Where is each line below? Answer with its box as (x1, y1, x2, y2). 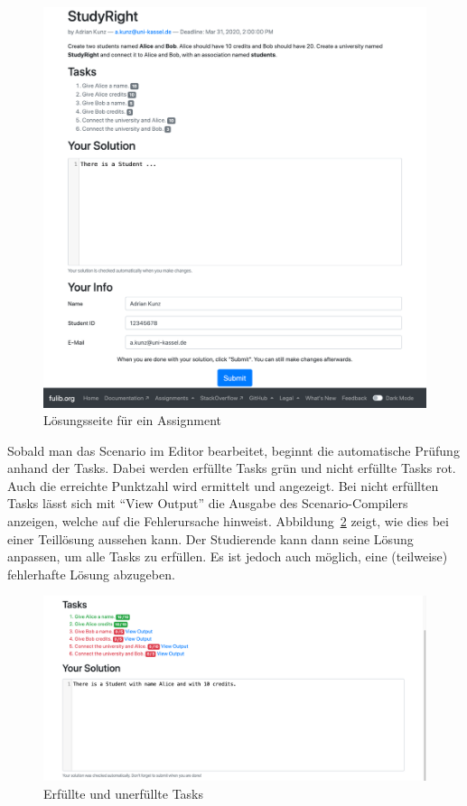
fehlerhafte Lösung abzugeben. (7, 564, 175, 583)
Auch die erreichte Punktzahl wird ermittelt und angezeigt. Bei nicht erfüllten (7, 476, 439, 495)
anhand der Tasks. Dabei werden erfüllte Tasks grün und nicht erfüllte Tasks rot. (7, 459, 456, 477)
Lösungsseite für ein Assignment (43, 411, 221, 430)
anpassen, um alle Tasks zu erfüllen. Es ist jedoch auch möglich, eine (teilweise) (7, 547, 448, 566)
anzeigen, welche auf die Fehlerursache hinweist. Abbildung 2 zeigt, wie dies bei (7, 512, 449, 531)
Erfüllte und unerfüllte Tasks (43, 783, 204, 802)
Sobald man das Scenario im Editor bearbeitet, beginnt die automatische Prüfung (7, 440, 460, 459)
